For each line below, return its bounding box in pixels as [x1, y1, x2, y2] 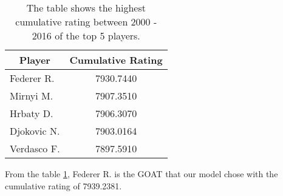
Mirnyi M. [10, 89, 53, 103]
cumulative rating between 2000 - [15, 15, 157, 29]
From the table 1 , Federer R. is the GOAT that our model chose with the [5, 167, 278, 180]
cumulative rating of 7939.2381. [5, 179, 122, 192]
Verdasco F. [10, 141, 60, 155]
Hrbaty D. [10, 106, 53, 120]
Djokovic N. [10, 124, 60, 138]
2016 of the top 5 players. [32, 29, 140, 42]
